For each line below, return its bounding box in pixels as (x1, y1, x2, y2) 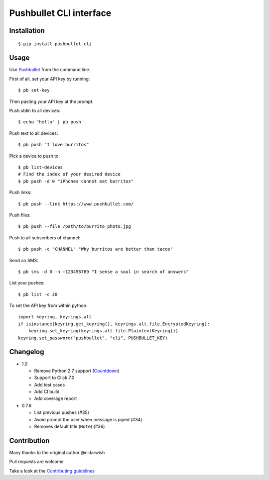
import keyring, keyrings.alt (18, 314, 92, 320)
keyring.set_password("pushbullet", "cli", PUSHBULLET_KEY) (18, 335, 168, 341)
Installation (9, 26, 45, 35)
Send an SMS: (9, 257, 38, 263)
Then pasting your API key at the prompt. (9, 98, 94, 104)
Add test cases (34, 382, 65, 387)
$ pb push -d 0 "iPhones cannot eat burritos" (18, 178, 134, 184)
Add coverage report (34, 395, 77, 401)
